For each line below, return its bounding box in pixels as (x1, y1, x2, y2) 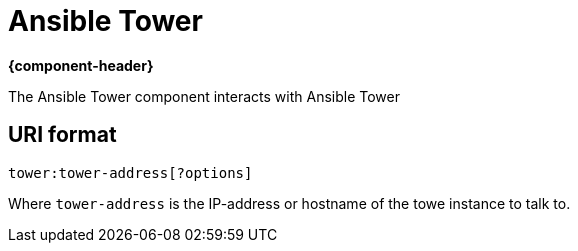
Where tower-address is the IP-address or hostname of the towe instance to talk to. (8, 194, 571, 212)
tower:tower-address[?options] (8, 164, 253, 181)
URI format (8, 122, 117, 148)
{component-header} (8, 56, 154, 74)
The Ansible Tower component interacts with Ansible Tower (8, 87, 400, 105)
